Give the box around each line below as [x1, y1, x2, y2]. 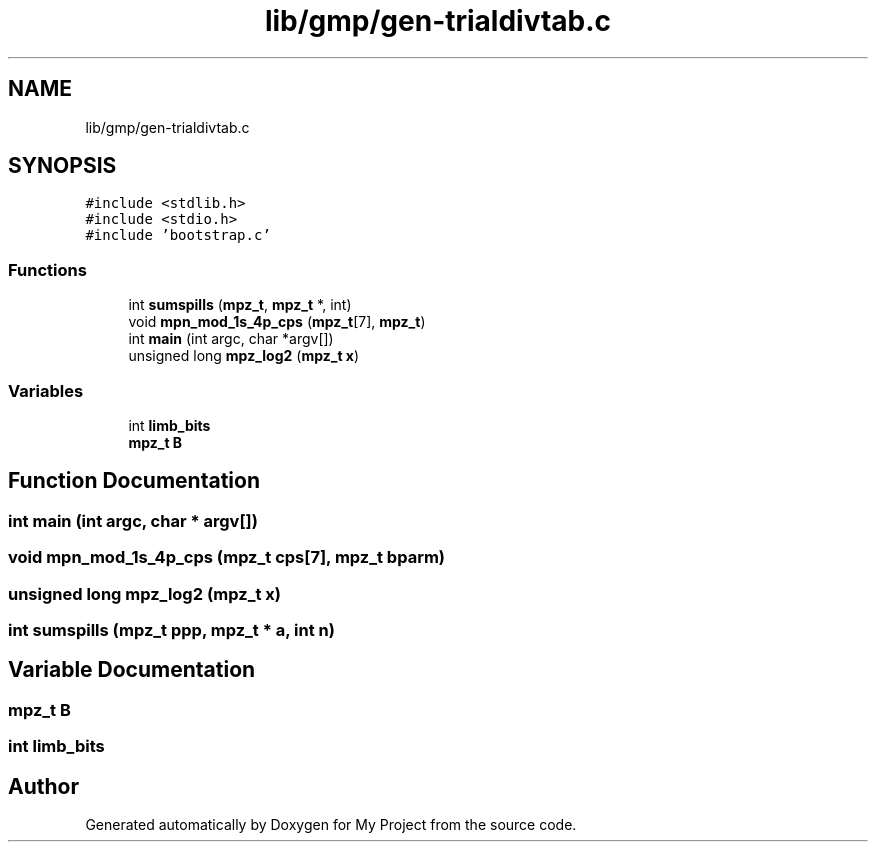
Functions [8, 259, 87, 280]
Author [8, 773, 79, 799]
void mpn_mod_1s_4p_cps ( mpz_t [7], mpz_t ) [128, 313, 426, 331]
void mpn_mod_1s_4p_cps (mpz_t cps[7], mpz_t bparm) [8, 547, 446, 568]
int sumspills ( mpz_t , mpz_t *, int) [128, 296, 352, 314]
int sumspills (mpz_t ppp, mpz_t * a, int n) [8, 619, 335, 640]
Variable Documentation [8, 657, 256, 683]
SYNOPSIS [8, 153, 117, 179]
